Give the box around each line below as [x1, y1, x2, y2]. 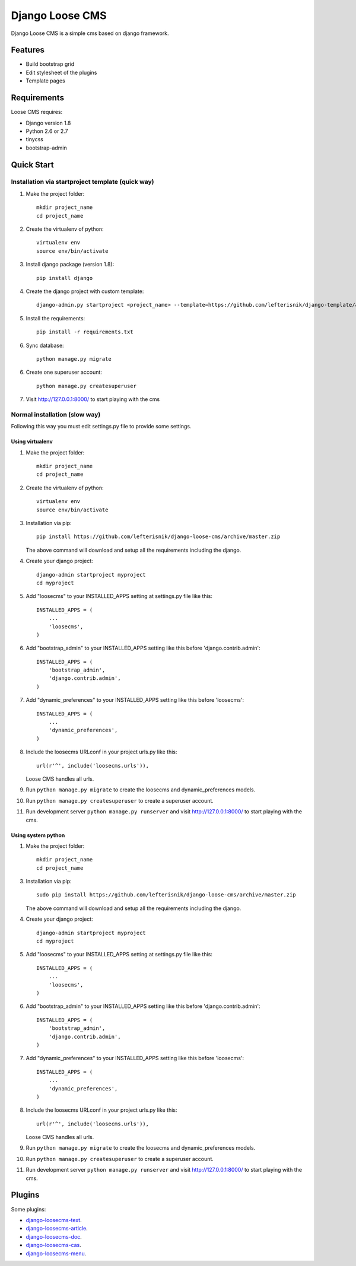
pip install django [36, 275, 93, 281]
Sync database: [26, 342, 65, 349]
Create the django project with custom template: [26, 288, 144, 295]
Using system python [11, 831, 65, 839]
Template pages [26, 77, 65, 84]
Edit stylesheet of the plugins [26, 69, 97, 76]
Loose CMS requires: [11, 109, 63, 116]
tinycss [26, 136, 44, 143]
